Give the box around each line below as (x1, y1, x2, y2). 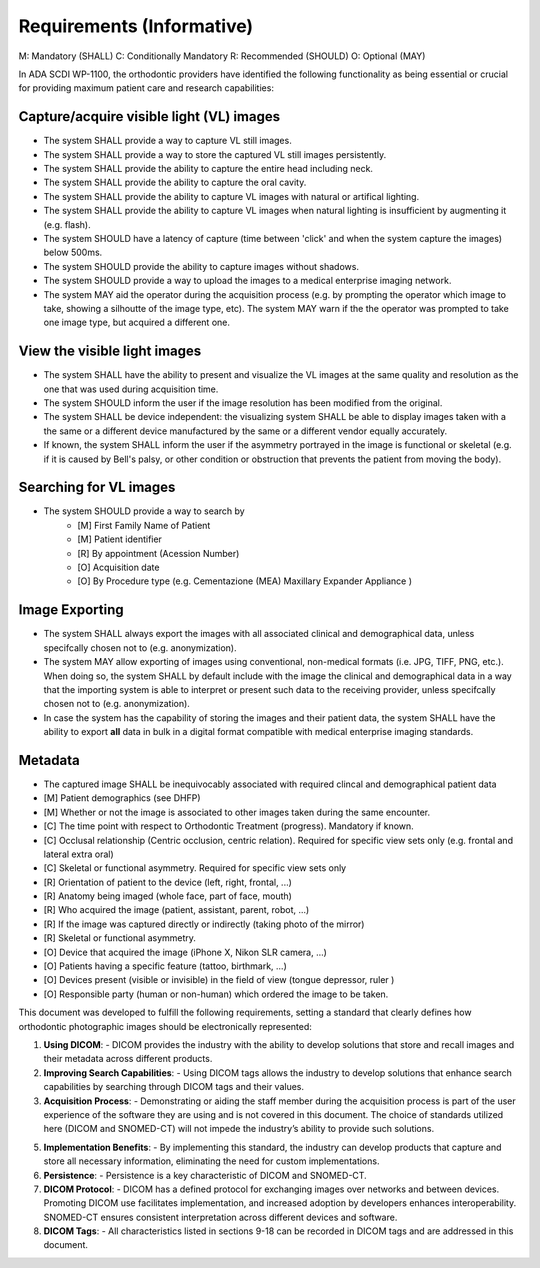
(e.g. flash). (43, 218, 91, 230)
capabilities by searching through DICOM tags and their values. (43, 1081, 305, 1093)
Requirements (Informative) (18, 15, 254, 37)
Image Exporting (18, 601, 124, 619)
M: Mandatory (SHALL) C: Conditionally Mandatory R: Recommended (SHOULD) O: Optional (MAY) (18, 50, 426, 62)
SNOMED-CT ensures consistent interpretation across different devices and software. (43, 1211, 398, 1223)
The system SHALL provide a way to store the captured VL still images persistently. (43, 148, 387, 160)
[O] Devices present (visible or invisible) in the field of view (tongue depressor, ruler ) (43, 974, 395, 986)
